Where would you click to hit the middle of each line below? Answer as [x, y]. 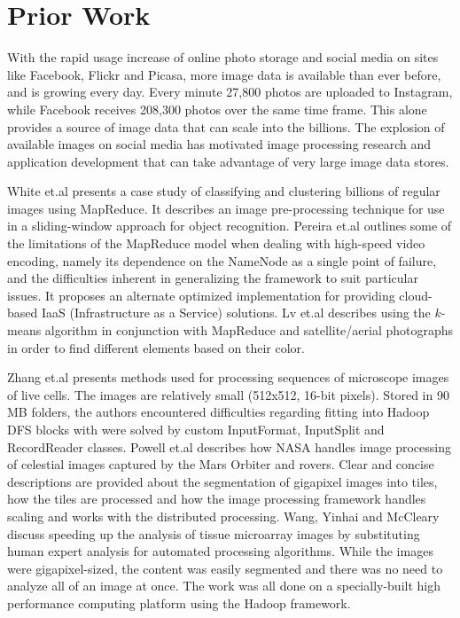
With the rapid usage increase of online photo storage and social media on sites [223, 57]
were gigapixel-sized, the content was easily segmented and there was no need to [225, 568]
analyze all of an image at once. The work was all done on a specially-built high [224, 586]
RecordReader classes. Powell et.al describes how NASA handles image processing [230, 446]
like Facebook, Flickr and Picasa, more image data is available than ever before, [224, 74]
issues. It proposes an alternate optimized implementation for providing [201, 295]
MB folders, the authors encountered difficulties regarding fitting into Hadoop [218, 412]
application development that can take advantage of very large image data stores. [228, 161]
